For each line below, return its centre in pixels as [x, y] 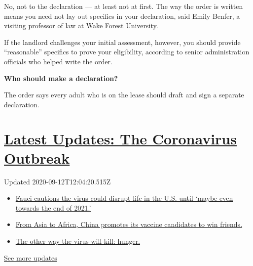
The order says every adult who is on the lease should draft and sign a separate [124, 95]
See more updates [31, 257]
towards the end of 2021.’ [53, 207]
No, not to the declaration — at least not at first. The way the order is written [124, 6]
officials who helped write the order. [58, 61]
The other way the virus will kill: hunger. [78, 241]
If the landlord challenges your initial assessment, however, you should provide [122, 42]
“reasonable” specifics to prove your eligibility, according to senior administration [127, 52]
